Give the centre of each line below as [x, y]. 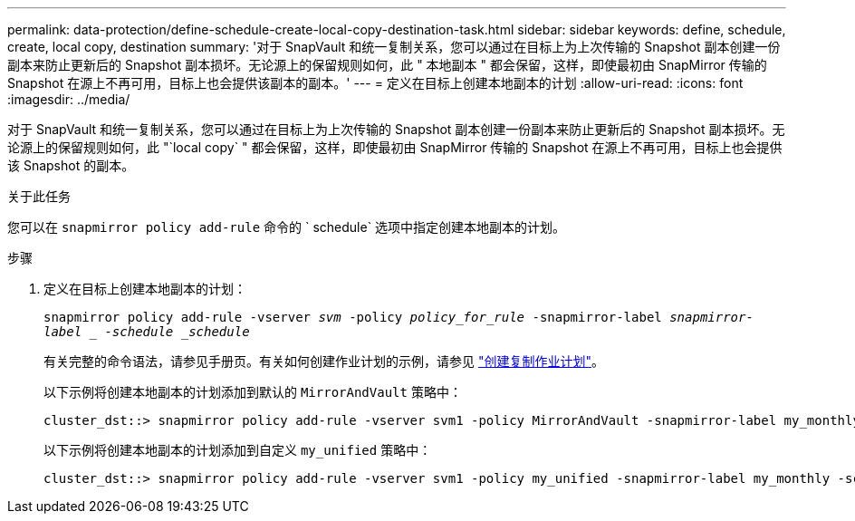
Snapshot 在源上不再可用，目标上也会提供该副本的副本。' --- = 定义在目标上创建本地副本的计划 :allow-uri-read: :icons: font [375, 83]
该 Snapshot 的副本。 [71, 165]
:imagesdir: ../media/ [69, 99]
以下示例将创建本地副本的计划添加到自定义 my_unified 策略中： [238, 450]
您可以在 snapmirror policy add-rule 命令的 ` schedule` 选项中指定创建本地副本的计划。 [287, 227]
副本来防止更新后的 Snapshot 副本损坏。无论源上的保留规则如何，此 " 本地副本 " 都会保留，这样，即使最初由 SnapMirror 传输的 [387, 65]
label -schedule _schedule [147, 332]
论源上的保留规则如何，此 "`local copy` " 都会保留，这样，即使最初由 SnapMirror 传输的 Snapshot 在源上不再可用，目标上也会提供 [395, 147]
